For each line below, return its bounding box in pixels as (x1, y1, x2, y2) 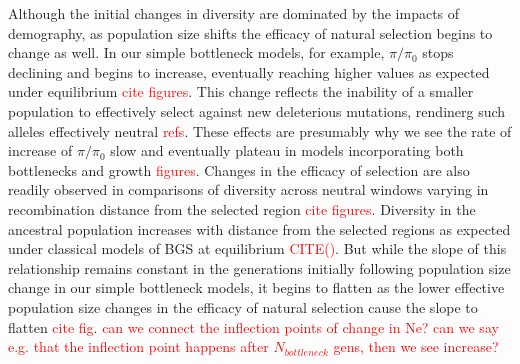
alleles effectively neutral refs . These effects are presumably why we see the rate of (8, 120, 512, 141)
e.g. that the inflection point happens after (8, 336, 269, 357)
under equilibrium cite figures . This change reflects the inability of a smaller (8, 81, 474, 102)
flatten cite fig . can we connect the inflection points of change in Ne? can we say (8, 316, 499, 337)
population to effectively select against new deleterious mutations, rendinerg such (8, 100, 506, 121)
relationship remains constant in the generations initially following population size (8, 257, 511, 278)
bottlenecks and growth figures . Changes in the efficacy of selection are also (8, 159, 470, 180)
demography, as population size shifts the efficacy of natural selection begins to (8, 22, 493, 43)
